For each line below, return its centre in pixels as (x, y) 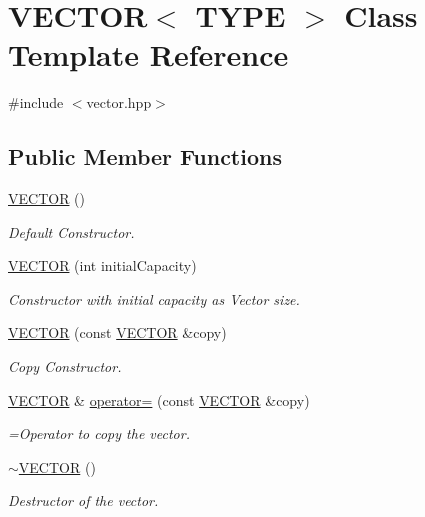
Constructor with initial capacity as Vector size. (154, 298)
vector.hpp (119, 102)
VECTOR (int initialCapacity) (102, 265)
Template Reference (148, 54)
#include (36, 102)
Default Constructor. (71, 231)
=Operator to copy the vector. (99, 433)
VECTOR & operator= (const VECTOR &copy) (159, 399)
